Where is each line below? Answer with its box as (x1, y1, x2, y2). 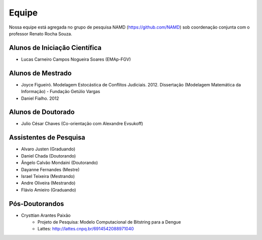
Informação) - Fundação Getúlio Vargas (21, 89, 100, 95)
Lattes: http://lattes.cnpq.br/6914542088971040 (37, 226, 134, 232)
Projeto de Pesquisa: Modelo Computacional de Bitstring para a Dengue (37, 219, 181, 225)
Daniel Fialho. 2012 (21, 95, 59, 101)
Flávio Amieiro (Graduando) (21, 187, 76, 192)
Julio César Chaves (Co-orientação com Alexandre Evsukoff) (21, 121, 143, 127)
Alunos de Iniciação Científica (9, 44, 102, 52)
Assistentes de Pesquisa (9, 133, 85, 142)
